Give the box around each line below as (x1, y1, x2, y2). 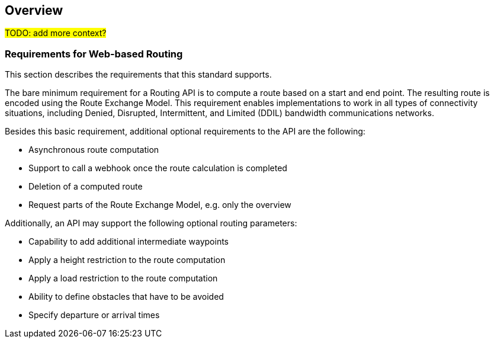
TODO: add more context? (5, 28, 107, 39)
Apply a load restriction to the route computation (28, 273, 218, 284)
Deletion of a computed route (28, 181, 143, 192)
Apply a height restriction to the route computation (28, 255, 226, 265)
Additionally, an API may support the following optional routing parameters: (5, 218, 297, 229)
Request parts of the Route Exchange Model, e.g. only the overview (28, 200, 291, 210)
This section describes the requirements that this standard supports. (5, 69, 272, 80)
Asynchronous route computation (28, 145, 159, 155)
